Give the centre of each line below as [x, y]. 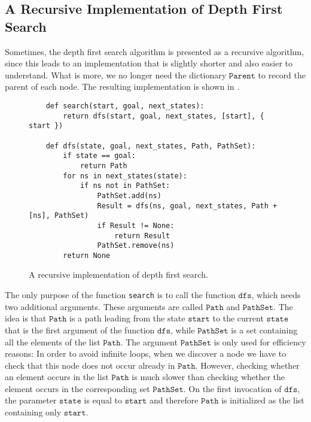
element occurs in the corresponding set [77, 388]
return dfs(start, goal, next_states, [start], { [164, 116]
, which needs [276, 295]
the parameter [31, 400]
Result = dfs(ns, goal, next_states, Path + [187, 206]
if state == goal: [99, 156]
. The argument [149, 341]
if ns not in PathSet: [125, 186]
